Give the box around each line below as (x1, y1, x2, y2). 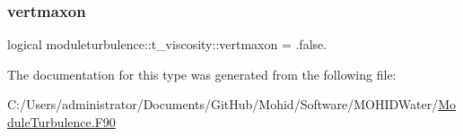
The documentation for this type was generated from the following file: (7, 64, 397, 83)
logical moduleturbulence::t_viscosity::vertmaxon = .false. (7, 35, 328, 54)
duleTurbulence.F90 (7, 113, 116, 131)
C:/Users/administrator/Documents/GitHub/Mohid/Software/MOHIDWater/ (7, 95, 439, 114)
